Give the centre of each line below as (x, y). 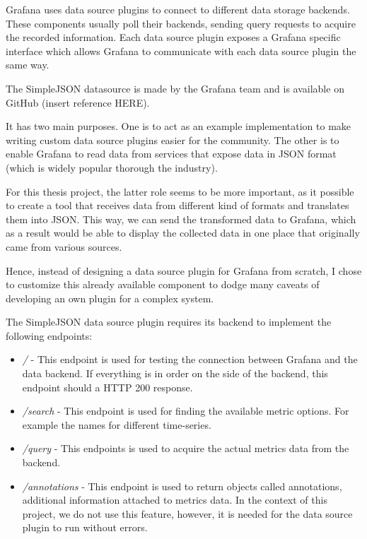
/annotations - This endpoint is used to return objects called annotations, (182, 486)
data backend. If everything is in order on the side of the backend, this (175, 373)
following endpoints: (49, 335)
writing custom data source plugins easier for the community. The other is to (173, 140)
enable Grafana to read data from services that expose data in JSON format (171, 154)
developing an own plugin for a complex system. (110, 298)
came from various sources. (64, 246)
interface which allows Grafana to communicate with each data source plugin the (181, 51)
